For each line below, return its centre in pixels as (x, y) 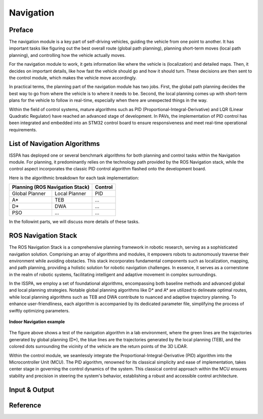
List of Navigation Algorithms (54, 144)
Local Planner (70, 194)
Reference (25, 405)
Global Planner (29, 194)
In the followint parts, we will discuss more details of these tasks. (74, 222)
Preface (21, 30)
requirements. (23, 129)
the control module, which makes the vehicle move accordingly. (73, 78)
